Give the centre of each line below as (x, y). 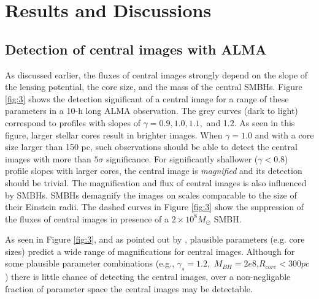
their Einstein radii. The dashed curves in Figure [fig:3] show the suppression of (154, 207)
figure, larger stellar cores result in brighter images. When (114, 134)
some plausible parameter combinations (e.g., (90, 263)
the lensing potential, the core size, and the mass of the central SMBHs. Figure (154, 87)
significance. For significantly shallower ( (182, 158)
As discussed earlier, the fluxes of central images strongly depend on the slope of (156, 74)
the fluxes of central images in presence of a (87, 218)
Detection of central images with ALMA (136, 49)
